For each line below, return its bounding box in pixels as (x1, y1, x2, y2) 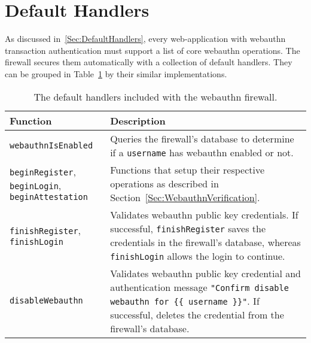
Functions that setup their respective (110, 162, 265, 177)
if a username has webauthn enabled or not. (110, 145, 294, 159)
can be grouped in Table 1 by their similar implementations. (5, 67, 227, 80)
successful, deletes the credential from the (110, 307, 284, 321)
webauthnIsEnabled (10, 140, 93, 150)
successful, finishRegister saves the (110, 221, 266, 235)
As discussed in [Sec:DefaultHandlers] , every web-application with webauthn (5, 32, 286, 45)
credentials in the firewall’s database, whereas (110, 235, 301, 249)
